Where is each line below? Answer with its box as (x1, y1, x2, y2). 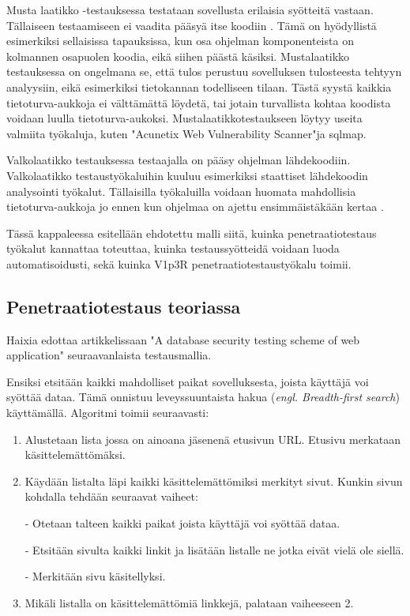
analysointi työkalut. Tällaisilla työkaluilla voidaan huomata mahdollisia (6, 182, 356, 199)
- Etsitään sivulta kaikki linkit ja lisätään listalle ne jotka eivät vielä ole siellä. (24, 541, 404, 558)
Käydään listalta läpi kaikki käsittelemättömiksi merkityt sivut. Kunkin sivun (24, 472, 403, 489)
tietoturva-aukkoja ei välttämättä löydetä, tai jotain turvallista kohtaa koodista (6, 94, 391, 111)
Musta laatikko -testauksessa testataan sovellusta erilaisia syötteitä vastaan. (6, 2, 374, 17)
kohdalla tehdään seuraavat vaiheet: (24, 488, 198, 505)
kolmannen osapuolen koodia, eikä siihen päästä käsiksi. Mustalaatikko (6, 47, 350, 64)
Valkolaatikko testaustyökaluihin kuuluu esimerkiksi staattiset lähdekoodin (6, 167, 368, 183)
